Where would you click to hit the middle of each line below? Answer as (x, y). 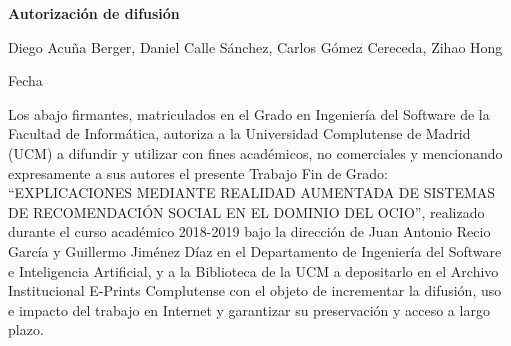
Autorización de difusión (94, 13)
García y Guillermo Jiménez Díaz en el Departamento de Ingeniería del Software (255, 250)
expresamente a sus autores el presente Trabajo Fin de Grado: (198, 172)
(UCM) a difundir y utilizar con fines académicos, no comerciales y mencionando (255, 152)
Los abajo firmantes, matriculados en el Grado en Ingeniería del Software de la (249, 113)
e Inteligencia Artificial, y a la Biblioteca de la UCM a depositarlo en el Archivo (253, 270)
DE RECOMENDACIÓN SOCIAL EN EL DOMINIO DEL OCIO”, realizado (246, 211)
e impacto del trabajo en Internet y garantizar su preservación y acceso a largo (249, 309)
